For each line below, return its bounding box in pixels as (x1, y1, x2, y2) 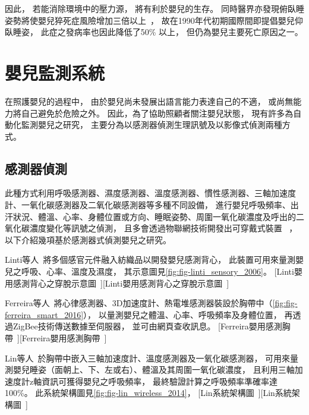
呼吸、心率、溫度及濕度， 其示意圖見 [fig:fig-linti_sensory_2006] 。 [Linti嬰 (21, 265, 302, 278)
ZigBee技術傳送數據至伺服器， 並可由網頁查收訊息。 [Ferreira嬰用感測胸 (12, 320, 291, 332)
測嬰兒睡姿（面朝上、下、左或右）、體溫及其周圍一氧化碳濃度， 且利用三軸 (5, 363, 295, 376)
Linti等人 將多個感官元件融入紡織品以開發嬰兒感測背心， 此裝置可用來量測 (5, 253, 296, 266)
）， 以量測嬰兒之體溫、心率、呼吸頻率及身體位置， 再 (83, 308, 293, 320)
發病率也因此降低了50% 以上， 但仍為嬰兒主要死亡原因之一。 (65, 26, 303, 38)
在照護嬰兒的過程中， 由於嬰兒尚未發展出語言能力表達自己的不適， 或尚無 (5, 95, 294, 107)
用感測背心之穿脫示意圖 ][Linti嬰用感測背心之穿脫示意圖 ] (5, 276, 229, 289)
